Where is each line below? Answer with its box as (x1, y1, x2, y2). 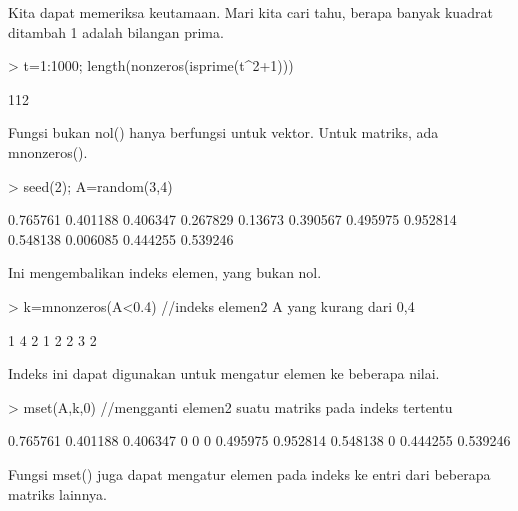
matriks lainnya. (8, 483, 107, 504)
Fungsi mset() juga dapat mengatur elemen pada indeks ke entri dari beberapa (8, 463, 491, 484)
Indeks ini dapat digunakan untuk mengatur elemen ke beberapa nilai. (8, 363, 440, 384)
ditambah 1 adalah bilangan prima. (8, 21, 224, 42)
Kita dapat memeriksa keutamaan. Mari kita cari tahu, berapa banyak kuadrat (8, 2, 493, 22)
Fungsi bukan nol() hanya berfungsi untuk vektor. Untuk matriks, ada (8, 122, 439, 143)
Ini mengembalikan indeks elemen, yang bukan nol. (8, 262, 322, 283)
